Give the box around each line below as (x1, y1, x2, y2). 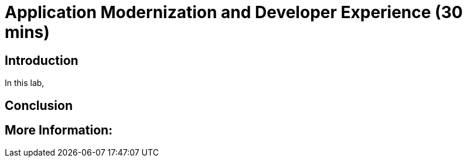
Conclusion (5, 98, 73, 113)
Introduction (5, 53, 79, 68)
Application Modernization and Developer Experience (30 (5, 2, 463, 22)
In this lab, (5, 78, 45, 88)
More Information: (5, 123, 113, 138)
